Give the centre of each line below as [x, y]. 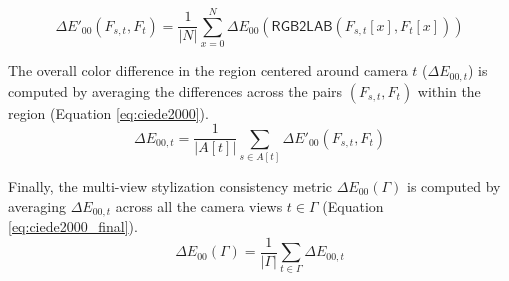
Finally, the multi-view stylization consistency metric [170, 185]
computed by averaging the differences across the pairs [175, 90]
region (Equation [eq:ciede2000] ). [108, 112]
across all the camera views [199, 205]
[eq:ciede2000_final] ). [73, 226]
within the [449, 90]
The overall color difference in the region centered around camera [208, 70]
